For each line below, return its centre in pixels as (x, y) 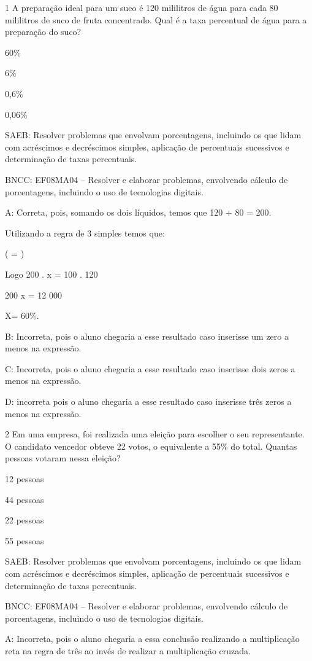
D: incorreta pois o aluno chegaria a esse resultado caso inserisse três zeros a (148, 401)
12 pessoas (25, 479)
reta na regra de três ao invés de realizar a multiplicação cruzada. (128, 650)
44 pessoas (25, 499)
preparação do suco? (43, 32)
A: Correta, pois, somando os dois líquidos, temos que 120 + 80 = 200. (138, 212)
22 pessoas (25, 520)
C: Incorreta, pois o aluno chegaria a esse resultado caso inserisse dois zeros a (150, 368)
